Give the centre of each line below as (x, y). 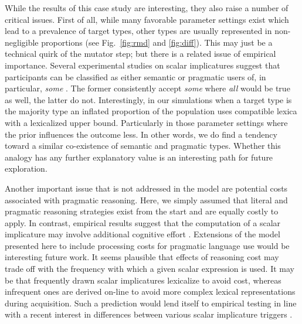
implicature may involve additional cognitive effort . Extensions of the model (142, 234)
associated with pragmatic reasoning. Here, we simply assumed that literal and (146, 199)
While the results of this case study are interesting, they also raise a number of (147, 8)
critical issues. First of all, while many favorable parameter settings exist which (147, 19)
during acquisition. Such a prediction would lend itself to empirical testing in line (151, 303)
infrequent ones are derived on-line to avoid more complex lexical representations (150, 291)
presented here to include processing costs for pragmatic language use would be (147, 245)
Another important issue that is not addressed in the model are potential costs (146, 188)
